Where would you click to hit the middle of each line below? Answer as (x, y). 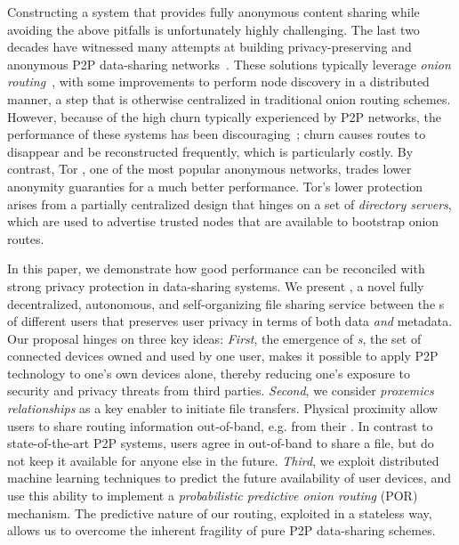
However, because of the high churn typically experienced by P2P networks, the (224, 116)
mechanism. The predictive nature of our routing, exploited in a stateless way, (220, 512)
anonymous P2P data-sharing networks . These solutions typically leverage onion (229, 64)
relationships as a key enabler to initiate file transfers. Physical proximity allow (223, 408)
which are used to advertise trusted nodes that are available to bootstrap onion (223, 221)
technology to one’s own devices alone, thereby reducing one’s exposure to (209, 373)
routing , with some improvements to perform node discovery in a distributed (218, 81)
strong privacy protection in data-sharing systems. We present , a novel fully (216, 285)
